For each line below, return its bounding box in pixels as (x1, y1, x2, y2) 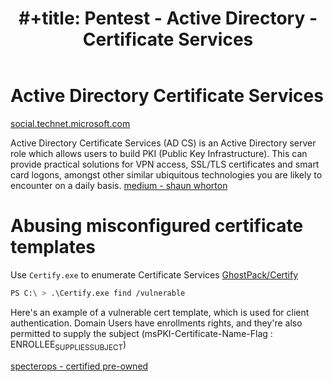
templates (10, 236, 97, 259)
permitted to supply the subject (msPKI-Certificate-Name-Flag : (10, 327, 273, 339)
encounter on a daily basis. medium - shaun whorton (10, 179, 228, 191)
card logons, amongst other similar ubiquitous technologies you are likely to (10, 168, 323, 181)
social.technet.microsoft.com (10, 117, 131, 129)
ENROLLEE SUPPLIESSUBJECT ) (10, 338, 127, 352)
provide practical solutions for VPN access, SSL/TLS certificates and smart (10, 158, 320, 170)
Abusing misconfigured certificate (10, 215, 304, 237)
